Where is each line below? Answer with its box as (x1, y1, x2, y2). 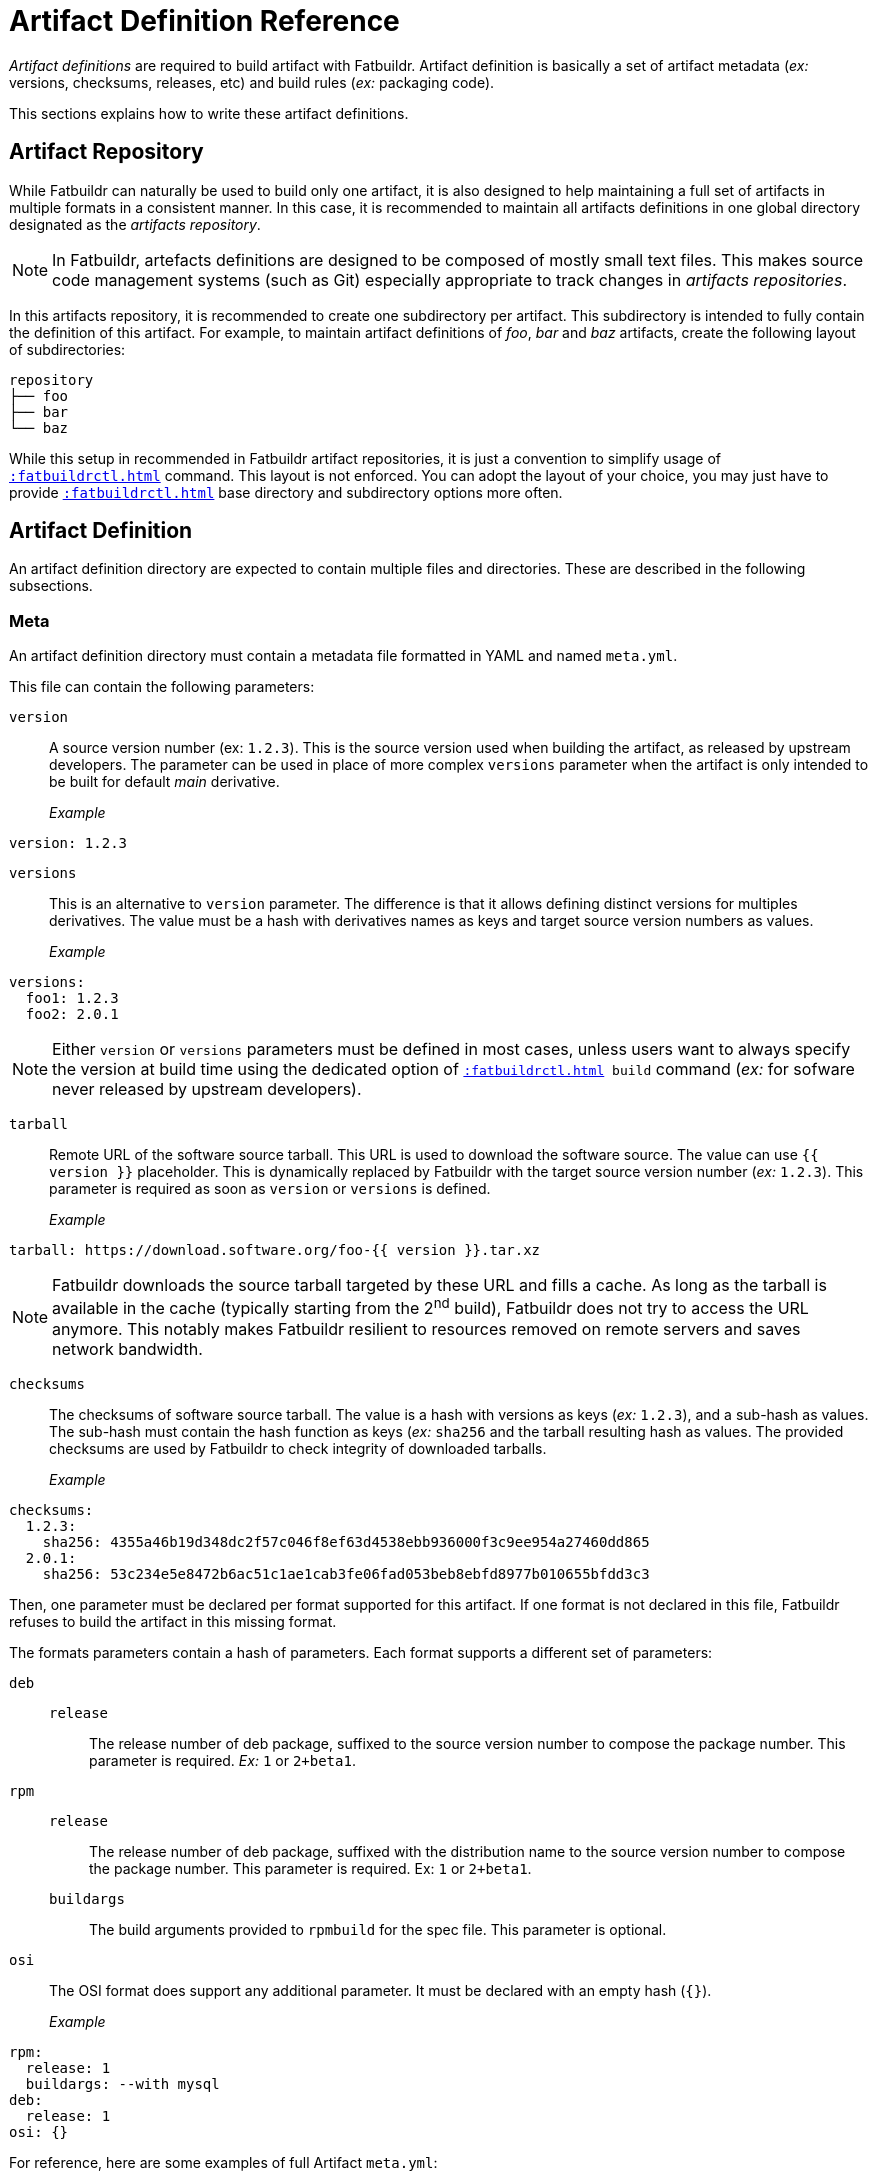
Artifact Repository (9, 139, 204, 165)
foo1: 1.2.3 (25, 990, 119, 1007)
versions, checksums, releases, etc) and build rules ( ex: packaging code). (9, 73, 495, 91)
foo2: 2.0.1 (25, 1006, 119, 1023)
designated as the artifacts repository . (9, 215, 261, 233)
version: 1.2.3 (9, 835, 128, 852)
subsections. (9, 577, 93, 595)
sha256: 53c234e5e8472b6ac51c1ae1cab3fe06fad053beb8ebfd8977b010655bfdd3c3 (42, 1565, 650, 1582)
